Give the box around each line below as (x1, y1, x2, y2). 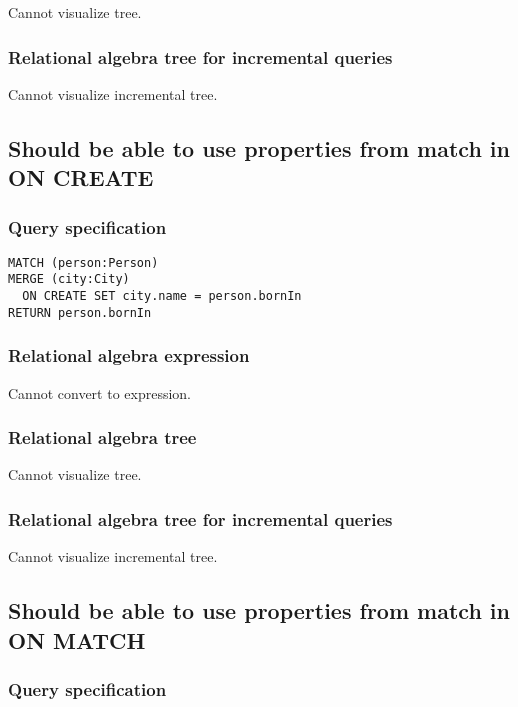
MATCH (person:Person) (8, 255, 159, 270)
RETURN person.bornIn (8, 305, 152, 320)
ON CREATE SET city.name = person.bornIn (22, 289, 302, 304)
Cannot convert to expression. (8, 382, 192, 403)
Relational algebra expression (8, 343, 250, 368)
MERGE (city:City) (8, 272, 130, 287)
